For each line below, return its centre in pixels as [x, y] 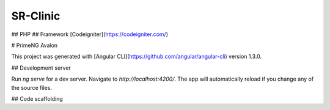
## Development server [41, 68]
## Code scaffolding [37, 98]
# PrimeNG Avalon [35, 45]
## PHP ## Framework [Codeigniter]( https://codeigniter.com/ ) [90, 34]
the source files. [31, 87]
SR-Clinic [36, 16]
